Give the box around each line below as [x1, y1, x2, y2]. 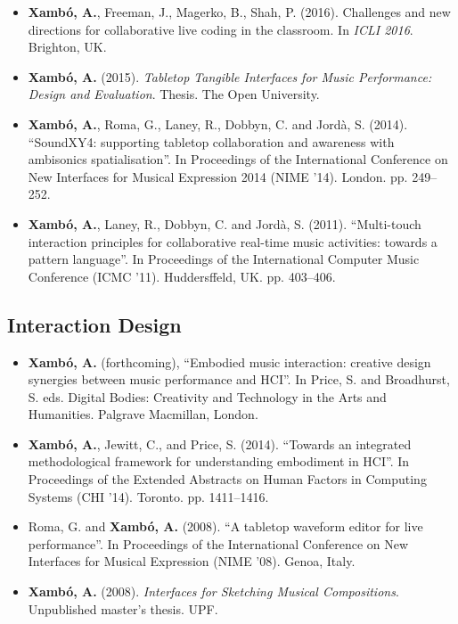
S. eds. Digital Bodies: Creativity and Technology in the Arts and [28, 387, 387, 406]
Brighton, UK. [28, 37, 107, 56]
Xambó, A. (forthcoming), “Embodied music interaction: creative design [28, 352, 431, 371]
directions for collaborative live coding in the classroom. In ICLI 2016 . [28, 20, 413, 38]
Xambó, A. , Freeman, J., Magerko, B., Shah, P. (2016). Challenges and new [28, 3, 451, 21]
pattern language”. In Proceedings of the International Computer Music [28, 250, 420, 268]
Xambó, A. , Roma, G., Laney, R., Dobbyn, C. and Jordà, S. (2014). [28, 114, 408, 133]
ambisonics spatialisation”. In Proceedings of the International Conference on [28, 150, 448, 168]
